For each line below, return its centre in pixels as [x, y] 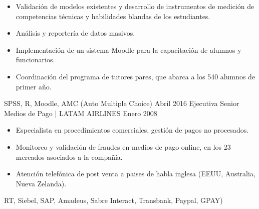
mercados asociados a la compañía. [69, 156]
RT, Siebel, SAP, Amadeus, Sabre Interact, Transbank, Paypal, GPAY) [113, 200]
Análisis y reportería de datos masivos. [75, 33]
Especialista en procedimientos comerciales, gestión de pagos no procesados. [132, 130]
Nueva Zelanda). [41, 183]
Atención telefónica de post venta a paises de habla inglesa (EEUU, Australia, [136, 174]
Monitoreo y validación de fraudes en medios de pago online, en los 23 [123, 146]
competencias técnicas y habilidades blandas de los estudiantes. [113, 16]
